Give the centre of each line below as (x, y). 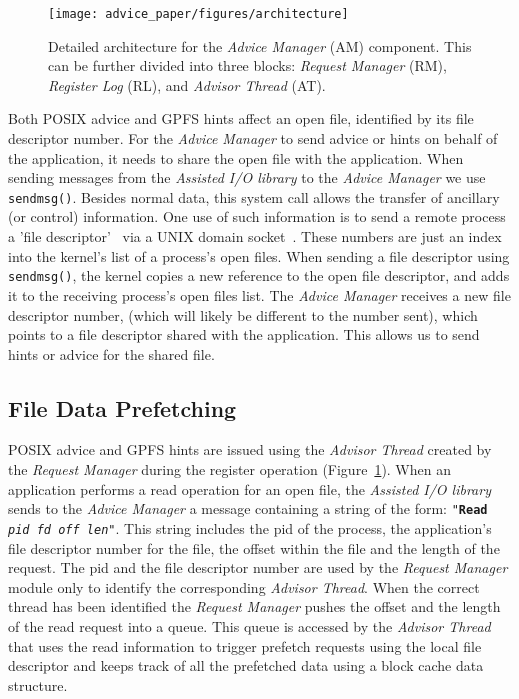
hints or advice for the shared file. (111, 353)
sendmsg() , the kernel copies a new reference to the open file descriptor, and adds (259, 275)
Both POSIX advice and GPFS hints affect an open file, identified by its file (241, 118)
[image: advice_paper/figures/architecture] (198, 14)
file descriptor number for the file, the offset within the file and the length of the (254, 547)
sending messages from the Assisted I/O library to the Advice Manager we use (247, 177)
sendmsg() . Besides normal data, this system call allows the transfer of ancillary (254, 196)
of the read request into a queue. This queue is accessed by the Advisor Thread (249, 625)
